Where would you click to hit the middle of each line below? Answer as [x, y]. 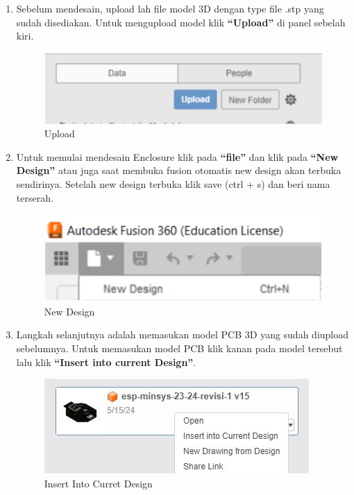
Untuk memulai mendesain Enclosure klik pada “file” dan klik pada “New [177, 156]
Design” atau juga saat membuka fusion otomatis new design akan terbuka [179, 170]
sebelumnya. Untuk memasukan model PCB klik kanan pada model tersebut [179, 348]
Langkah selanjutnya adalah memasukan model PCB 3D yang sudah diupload [183, 335]
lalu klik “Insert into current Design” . [106, 362]
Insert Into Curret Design [98, 483]
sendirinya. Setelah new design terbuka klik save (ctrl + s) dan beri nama [173, 183]
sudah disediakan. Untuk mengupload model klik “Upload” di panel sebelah [181, 22]
